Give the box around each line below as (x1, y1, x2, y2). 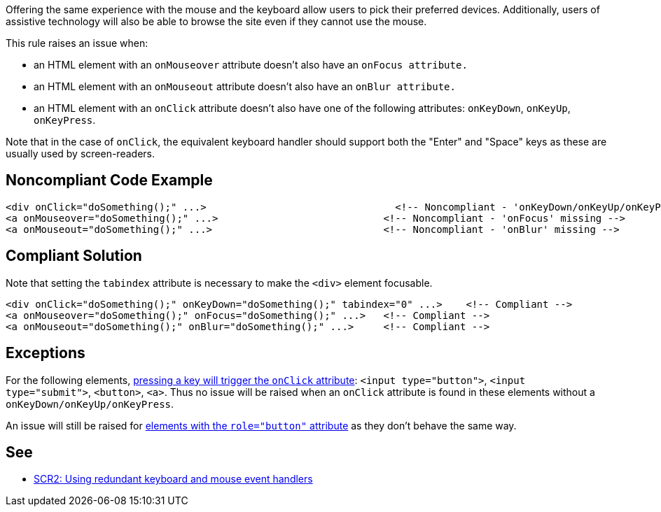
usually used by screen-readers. (6, 148, 155, 159)
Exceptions (6, 344, 85, 362)
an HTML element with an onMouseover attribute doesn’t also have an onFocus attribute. (34, 59, 468, 71)
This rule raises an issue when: (6, 37, 148, 49)
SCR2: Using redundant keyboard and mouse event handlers (34, 473, 313, 485)
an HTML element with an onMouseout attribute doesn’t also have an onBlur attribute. (34, 80, 456, 92)
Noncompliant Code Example (6, 171, 213, 190)
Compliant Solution (6, 247, 142, 265)
